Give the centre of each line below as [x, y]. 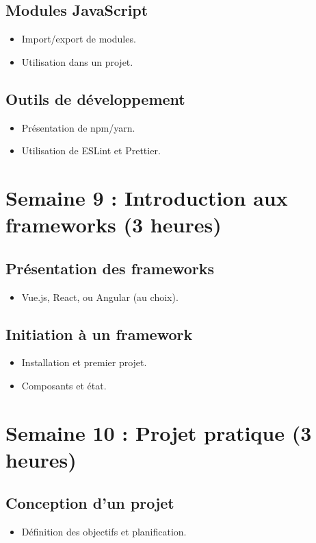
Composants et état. [64, 385]
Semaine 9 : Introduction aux [147, 197]
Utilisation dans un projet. [77, 61]
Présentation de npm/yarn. [78, 127]
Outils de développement [95, 98]
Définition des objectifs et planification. [104, 532]
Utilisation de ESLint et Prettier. [91, 150]
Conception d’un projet [90, 503]
